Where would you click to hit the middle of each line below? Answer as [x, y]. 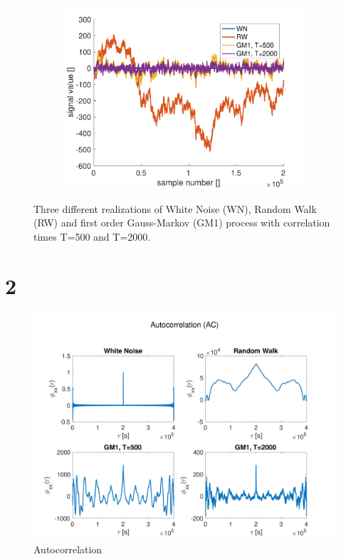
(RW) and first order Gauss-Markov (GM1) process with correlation [182, 223]
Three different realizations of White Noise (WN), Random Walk [175, 208]
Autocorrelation [68, 549]
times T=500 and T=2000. [92, 237]
